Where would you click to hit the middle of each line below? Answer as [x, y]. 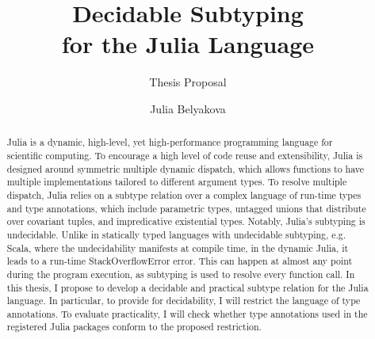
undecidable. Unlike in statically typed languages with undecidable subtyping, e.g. [176, 234]
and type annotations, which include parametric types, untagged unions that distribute [186, 208]
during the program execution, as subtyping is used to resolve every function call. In [181, 274]
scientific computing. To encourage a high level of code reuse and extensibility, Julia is [185, 155]
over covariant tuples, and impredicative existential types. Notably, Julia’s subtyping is [186, 221]
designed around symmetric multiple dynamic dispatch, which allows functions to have [186, 168]
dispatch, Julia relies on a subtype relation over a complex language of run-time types [184, 194]
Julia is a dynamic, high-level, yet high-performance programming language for [170, 142]
